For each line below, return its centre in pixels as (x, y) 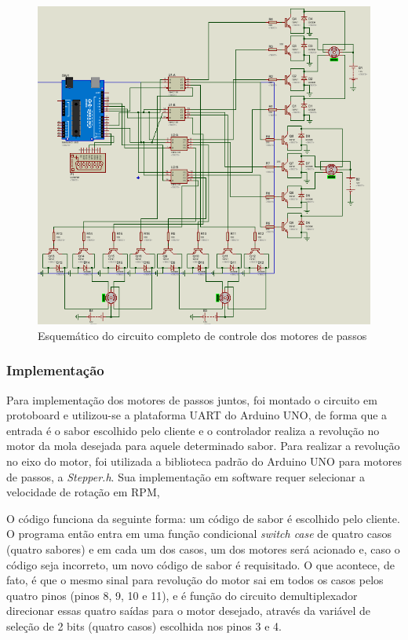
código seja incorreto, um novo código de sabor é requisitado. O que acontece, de (201, 564)
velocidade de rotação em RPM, (83, 492)
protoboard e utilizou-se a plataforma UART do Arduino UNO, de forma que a (197, 415)
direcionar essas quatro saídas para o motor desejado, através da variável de (188, 611)
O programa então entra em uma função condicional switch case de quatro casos (199, 534)
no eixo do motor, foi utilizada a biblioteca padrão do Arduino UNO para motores (204, 461)
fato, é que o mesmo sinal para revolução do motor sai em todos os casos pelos (195, 580)
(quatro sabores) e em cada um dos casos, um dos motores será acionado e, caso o (203, 549)
